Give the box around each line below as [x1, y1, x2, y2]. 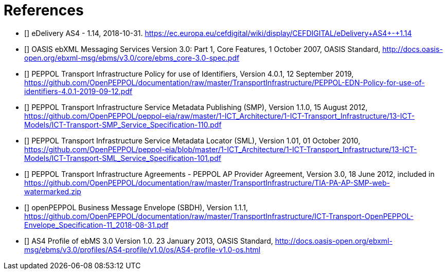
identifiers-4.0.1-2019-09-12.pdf [24, 86, 133, 96]
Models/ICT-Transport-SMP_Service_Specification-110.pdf [24, 120, 222, 129]
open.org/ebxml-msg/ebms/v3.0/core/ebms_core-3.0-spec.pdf [24, 53, 240, 62]
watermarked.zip [24, 187, 81, 196]
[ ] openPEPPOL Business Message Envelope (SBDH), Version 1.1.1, [24, 203, 248, 212]
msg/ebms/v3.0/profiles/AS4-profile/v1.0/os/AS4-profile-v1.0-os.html [24, 245, 261, 254]
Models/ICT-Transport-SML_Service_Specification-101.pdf [24, 153, 221, 162]
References [4, 2, 84, 19]
